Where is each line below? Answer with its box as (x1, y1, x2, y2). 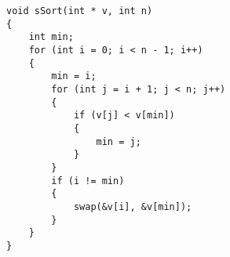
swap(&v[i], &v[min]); (73, 201, 192, 212)
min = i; (51, 71, 97, 82)
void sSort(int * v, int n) (6, 5, 153, 16)
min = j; (96, 136, 141, 147)
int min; (28, 31, 74, 43)
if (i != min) (51, 175, 125, 186)
